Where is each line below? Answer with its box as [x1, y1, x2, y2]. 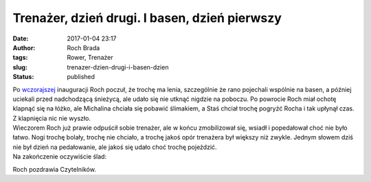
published [67, 73, 95, 81]
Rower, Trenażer [67, 54, 113, 62]
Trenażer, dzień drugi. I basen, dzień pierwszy [12, 10, 282, 25]
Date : [12, 34, 29, 43]
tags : [12, 54, 28, 62]
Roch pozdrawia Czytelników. [12, 165, 96, 173]
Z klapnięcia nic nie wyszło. [12, 114, 91, 122]
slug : [12, 62, 27, 71]
